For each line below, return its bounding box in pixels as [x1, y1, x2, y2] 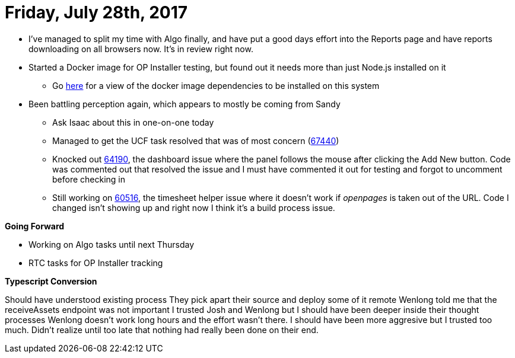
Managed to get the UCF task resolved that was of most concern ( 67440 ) [52, 135, 339, 146]
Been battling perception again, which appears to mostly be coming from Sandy [28, 98, 341, 109]
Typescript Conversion [5, 276, 97, 286]
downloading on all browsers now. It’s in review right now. [28, 43, 253, 54]
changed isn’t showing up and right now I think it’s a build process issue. [52, 202, 335, 213]
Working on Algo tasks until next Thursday [28, 239, 195, 250]
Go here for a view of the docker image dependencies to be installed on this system [52, 80, 380, 91]
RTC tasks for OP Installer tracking [28, 257, 163, 268]
